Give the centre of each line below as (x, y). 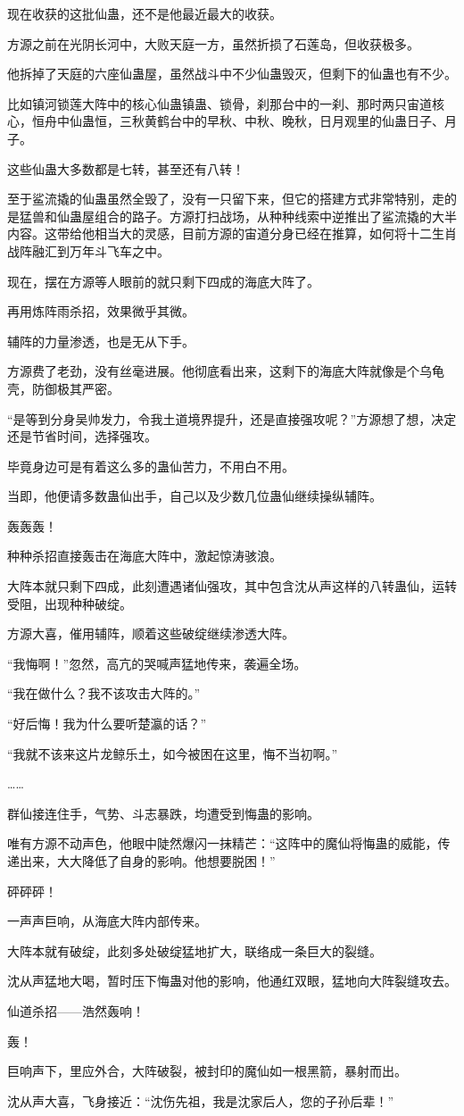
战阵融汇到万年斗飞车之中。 (88, 250)
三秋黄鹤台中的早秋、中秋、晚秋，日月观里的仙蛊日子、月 (288, 121)
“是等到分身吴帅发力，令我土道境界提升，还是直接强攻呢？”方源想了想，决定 (232, 418)
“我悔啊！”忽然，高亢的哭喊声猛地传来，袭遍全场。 (157, 663)
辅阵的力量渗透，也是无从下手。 (101, 341)
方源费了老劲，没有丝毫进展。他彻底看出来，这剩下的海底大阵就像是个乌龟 (226, 371)
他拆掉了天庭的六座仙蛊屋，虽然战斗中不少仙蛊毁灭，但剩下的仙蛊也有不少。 (232, 74)
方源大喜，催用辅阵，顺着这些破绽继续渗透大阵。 (151, 633)
